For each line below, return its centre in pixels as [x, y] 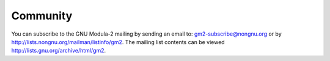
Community [42, 16]
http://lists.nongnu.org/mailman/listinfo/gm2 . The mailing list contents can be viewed [118, 42]
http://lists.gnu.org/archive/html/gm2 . [59, 51]
